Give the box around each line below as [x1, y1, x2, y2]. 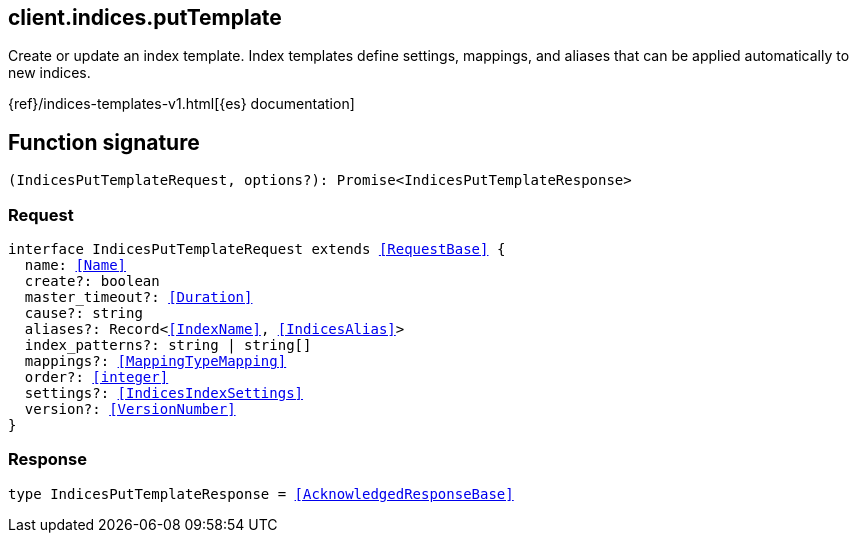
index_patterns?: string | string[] [24, 337, 312, 354]
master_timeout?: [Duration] [24, 289, 253, 306]
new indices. [8, 64, 91, 82]
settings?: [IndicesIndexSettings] [24, 385, 304, 402]
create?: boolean [24, 273, 160, 290]
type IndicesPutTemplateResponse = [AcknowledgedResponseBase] [8, 485, 514, 502]
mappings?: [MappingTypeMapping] [24, 353, 287, 370]
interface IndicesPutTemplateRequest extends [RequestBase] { [8, 241, 506, 258]
